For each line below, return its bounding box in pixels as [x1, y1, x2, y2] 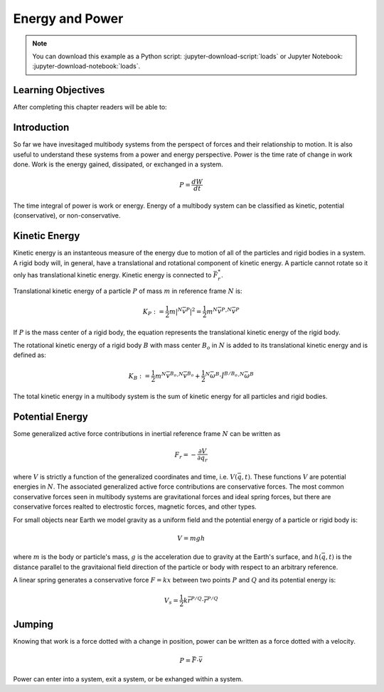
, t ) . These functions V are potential [241, 472, 346, 481]
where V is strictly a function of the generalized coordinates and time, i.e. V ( [13, 472, 238, 481]
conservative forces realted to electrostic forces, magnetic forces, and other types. [13, 502, 257, 511]
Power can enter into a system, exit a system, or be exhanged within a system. [13, 674, 243, 683]
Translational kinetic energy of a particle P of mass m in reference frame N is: [13, 287, 242, 295]
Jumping [13, 618, 53, 630]
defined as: [13, 351, 46, 359]
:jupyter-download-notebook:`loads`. [32, 62, 141, 70]
